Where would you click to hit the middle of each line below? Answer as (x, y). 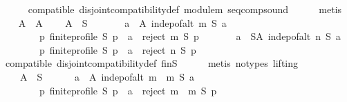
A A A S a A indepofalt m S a (122, 22)
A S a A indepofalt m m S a (107, 76)
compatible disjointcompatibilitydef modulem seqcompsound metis (185, 9)
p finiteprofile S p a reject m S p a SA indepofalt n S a (190, 36)
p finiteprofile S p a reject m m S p (128, 90)
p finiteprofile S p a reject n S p (118, 49)
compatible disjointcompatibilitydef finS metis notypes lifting (152, 63)
